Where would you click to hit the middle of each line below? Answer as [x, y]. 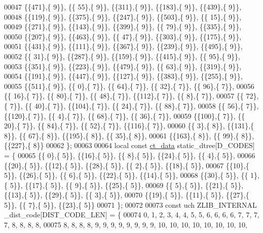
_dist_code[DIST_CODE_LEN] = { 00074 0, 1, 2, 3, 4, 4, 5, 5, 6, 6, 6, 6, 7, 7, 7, [132, 215]
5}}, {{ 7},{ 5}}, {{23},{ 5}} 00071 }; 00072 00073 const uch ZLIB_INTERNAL [130, 204]
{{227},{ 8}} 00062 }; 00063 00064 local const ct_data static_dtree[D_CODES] [129, 145]
